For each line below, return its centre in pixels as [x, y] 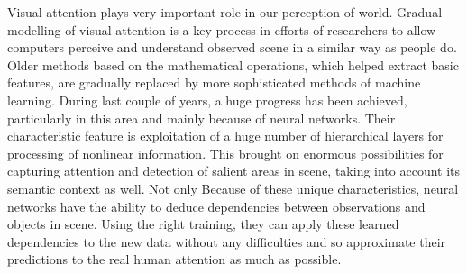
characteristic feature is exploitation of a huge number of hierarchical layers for [225, 136]
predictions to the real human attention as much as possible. [174, 259]
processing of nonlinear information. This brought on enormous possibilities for [225, 153]
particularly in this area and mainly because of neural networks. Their [201, 118]
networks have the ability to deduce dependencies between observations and [216, 206]
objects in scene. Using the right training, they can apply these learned [203, 224]
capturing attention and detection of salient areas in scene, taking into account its [234, 171]
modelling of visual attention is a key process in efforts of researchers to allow [222, 29]
